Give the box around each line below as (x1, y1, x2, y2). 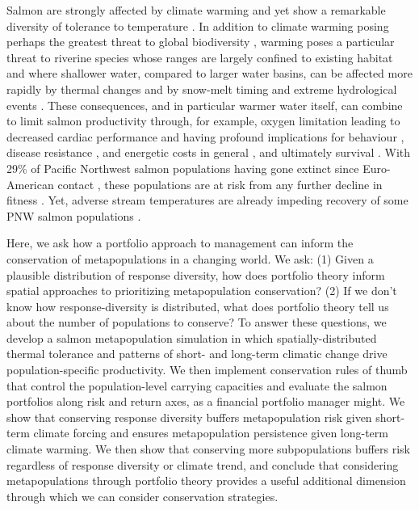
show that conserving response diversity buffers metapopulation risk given (6, 408, 372, 425)
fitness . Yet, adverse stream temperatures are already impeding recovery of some (6, 192, 409, 209)
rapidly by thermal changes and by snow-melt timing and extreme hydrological (6, 80, 397, 97)
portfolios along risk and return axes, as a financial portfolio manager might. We (6, 393, 405, 410)
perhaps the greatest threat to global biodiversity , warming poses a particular (6, 33, 395, 50)
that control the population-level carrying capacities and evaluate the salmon (6, 377, 388, 394)
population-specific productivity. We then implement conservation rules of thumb (6, 361, 408, 378)
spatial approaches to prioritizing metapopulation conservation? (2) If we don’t (6, 282, 397, 299)
